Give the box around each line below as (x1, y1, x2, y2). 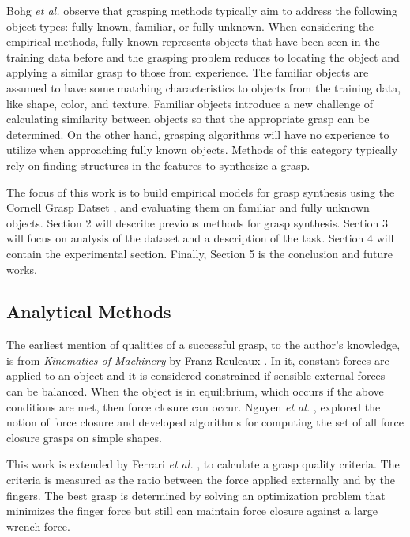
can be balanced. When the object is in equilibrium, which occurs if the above (6, 383, 384, 400)
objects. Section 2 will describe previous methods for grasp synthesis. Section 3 (6, 214, 388, 231)
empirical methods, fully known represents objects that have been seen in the (6, 33, 380, 50)
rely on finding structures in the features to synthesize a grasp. (6, 156, 310, 173)
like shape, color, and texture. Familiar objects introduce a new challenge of (6, 95, 374, 111)
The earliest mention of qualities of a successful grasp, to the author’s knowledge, (6, 336, 401, 353)
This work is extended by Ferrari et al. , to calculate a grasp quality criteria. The (6, 456, 400, 472)
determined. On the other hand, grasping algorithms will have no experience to (6, 126, 389, 142)
